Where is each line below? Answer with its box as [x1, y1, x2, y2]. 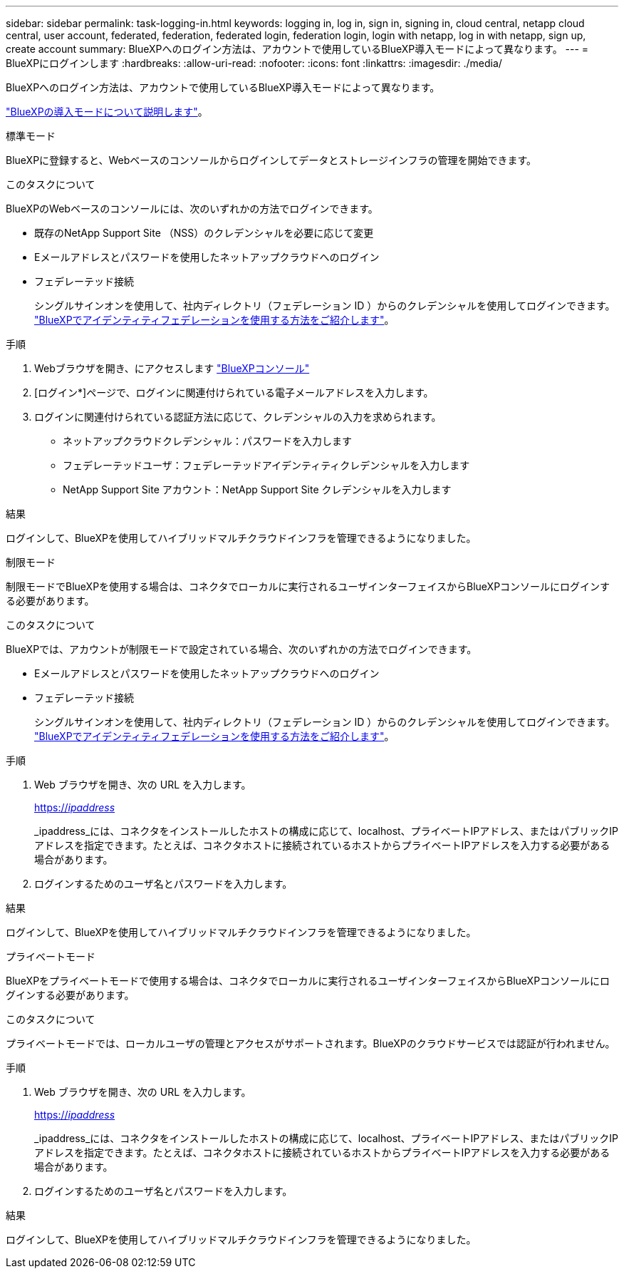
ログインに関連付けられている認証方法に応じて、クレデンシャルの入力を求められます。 [34, 411, 442, 423]
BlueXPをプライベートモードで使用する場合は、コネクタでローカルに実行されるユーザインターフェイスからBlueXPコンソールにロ [6, 975, 610, 987]
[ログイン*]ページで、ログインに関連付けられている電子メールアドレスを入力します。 [34, 386, 434, 399]
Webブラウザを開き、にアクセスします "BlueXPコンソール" [34, 362, 310, 374]
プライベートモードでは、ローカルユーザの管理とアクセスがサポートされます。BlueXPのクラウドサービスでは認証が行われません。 [6, 1037, 615, 1049]
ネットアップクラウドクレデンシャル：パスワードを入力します [63, 435, 352, 447]
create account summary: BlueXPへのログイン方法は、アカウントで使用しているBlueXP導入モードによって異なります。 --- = [6, 43, 589, 55]
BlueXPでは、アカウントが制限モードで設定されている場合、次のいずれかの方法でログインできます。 [6, 643, 477, 655]
